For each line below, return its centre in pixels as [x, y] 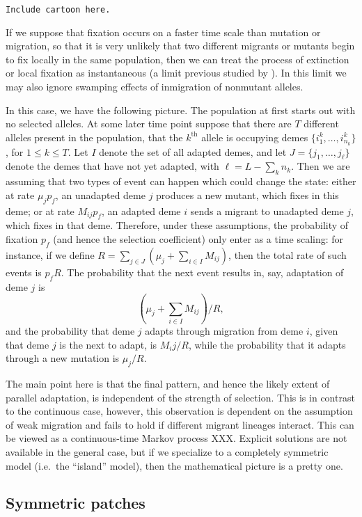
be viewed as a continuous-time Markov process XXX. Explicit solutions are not [176, 438]
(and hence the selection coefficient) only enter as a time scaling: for [198, 239]
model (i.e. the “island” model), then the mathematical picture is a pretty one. [174, 465]
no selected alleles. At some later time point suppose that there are [149, 124]
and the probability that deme [70, 330]
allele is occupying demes [255, 137]
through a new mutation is [63, 358]
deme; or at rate [40, 210]
